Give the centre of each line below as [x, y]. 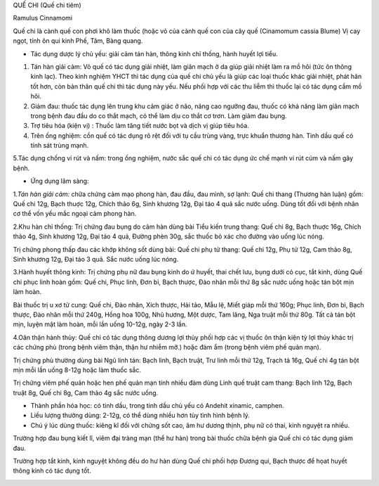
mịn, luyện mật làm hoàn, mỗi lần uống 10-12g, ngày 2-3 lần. [100, 324]
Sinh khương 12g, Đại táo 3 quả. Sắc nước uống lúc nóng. [96, 259]
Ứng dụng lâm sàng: [60, 181]
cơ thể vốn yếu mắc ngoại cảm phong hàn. [75, 214]
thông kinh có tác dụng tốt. [52, 471]
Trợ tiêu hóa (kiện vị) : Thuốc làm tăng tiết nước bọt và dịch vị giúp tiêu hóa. [140, 126]
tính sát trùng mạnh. [60, 146]
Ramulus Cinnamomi [43, 18]
